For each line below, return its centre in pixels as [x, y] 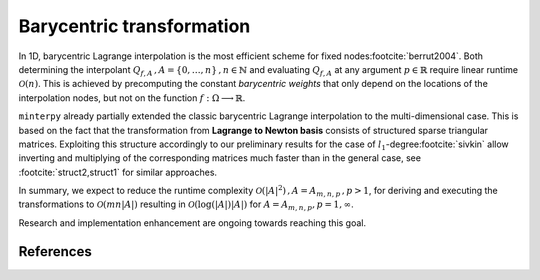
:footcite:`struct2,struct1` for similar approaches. [118, 172]
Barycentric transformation [134, 26]
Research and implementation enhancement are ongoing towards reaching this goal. [192, 222]
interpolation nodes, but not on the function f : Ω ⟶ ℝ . [132, 97]
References [55, 251]
